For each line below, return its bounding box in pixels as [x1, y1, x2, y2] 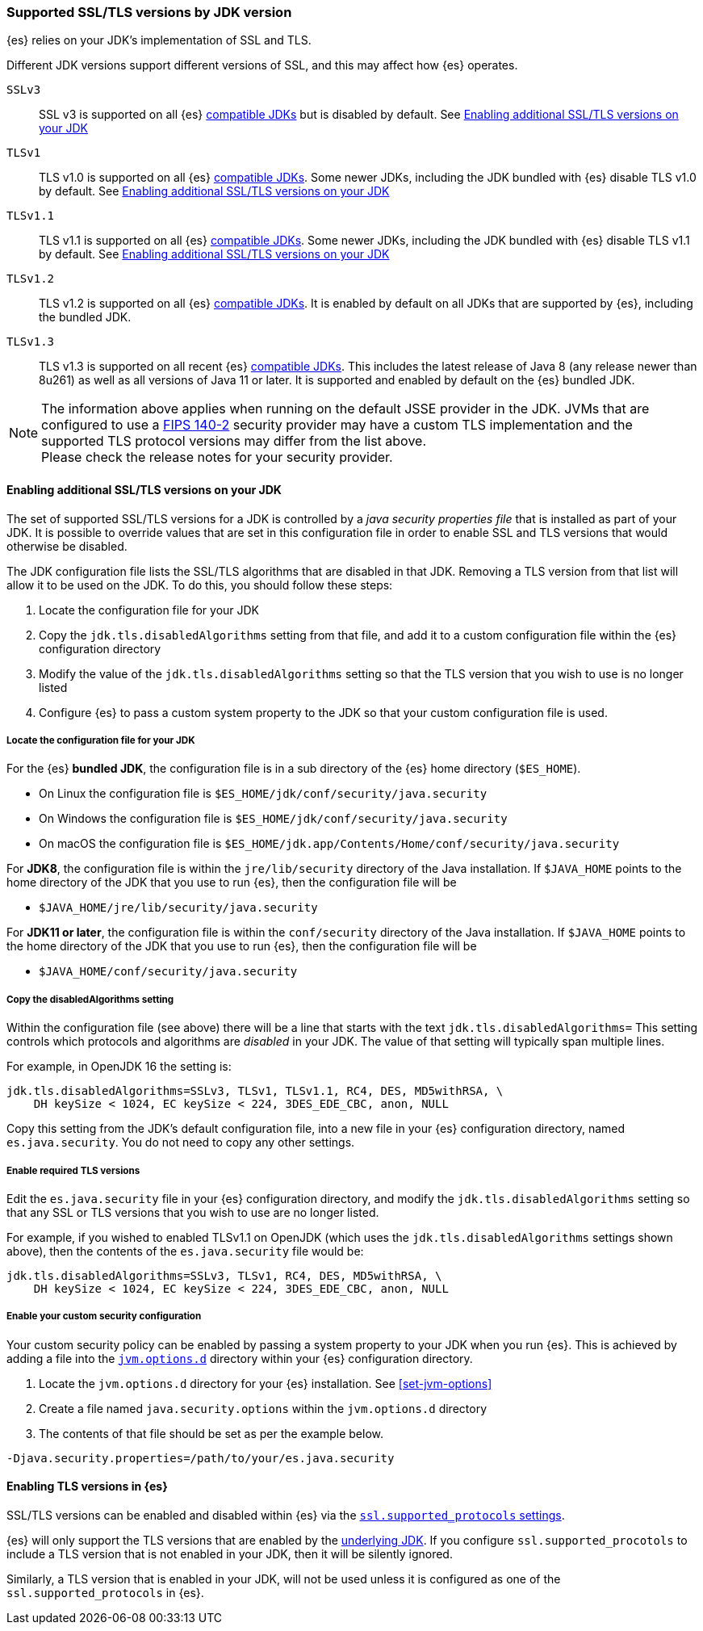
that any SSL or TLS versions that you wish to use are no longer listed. [6, 1205, 379, 1219]
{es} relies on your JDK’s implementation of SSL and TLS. [6, 33, 312, 48]
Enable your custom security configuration [6, 1310, 202, 1323]
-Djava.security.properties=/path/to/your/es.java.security [6, 1451, 395, 1465]
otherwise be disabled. [6, 539, 128, 553]
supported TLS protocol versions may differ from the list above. [41, 433, 426, 450]
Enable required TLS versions [6, 1164, 140, 1176]
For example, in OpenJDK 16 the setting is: [6, 1059, 232, 1074]
